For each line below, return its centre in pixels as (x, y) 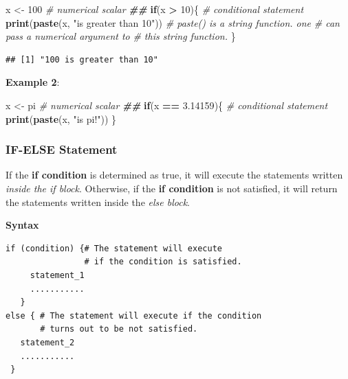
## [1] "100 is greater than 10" (82, 59)
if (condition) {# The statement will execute (114, 248)
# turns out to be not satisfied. (119, 329)
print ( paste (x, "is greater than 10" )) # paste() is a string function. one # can (173, 22)
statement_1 (57, 275)
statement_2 (47, 342)
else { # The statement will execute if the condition (134, 315)
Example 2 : (33, 82)
